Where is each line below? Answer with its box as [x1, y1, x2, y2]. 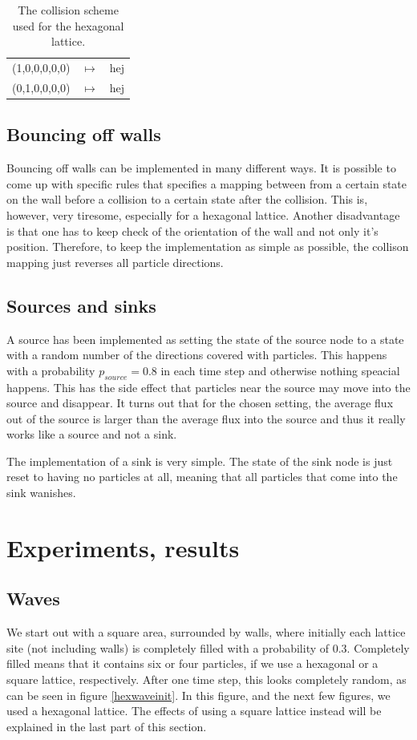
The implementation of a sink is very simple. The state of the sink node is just [6, 452, 393, 469]
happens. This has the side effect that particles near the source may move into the [6, 378, 411, 395]
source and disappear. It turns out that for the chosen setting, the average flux [6, 394, 394, 411]
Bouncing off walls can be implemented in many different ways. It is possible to [6, 160, 396, 176]
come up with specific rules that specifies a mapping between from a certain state [6, 175, 407, 192]
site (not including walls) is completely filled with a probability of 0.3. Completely [6, 639, 410, 656]
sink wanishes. [6, 484, 76, 501]
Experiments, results [6, 531, 240, 564]
